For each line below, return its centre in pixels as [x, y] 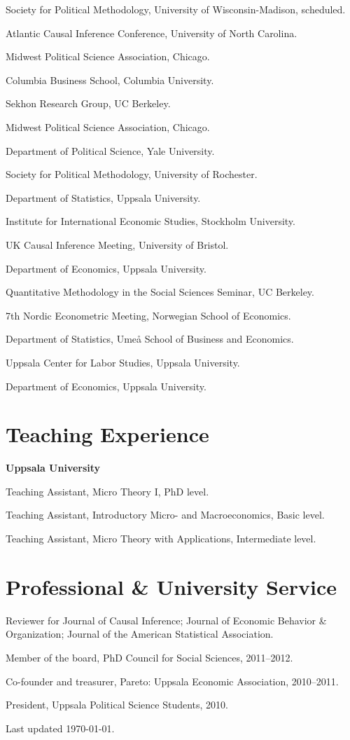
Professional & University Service [171, 586]
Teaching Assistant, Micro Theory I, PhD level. [107, 491]
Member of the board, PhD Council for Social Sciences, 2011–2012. [149, 657]
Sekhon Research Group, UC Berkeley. [88, 103]
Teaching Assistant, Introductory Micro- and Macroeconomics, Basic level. [165, 515]
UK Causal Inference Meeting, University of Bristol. [117, 244]
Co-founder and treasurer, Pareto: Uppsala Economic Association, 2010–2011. [172, 681]
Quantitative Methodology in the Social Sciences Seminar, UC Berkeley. [160, 292]
